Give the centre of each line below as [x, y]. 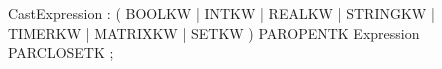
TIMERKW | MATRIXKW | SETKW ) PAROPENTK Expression [214, 32]
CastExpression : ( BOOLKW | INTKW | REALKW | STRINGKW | [221, 13]
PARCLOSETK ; [61, 52]
